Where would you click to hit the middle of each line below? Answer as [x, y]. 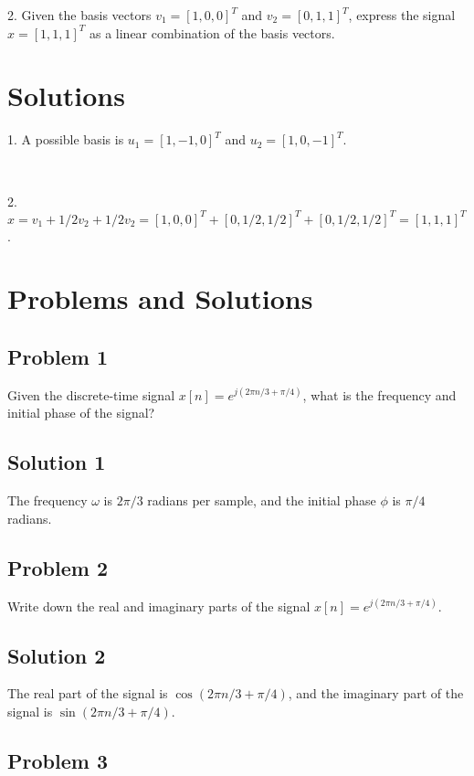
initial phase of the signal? [81, 413]
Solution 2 [57, 655]
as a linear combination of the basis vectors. [212, 32]
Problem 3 [58, 760]
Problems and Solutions [160, 298]
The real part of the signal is [88, 693]
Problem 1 [58, 356]
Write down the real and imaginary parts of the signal [159, 606]
